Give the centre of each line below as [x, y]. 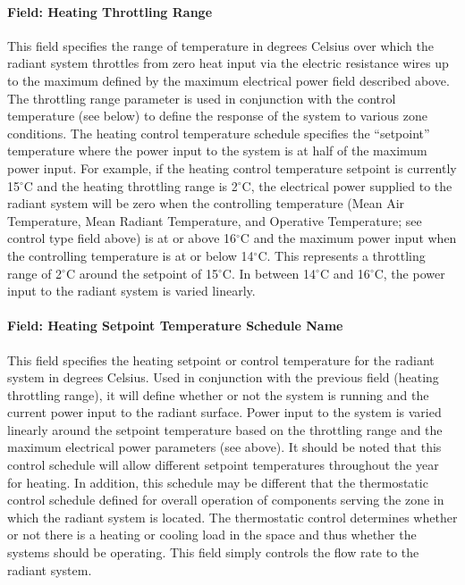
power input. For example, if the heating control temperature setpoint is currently [232, 167]
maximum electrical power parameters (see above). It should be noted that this [224, 447]
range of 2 [35, 273]
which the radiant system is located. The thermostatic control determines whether [232, 517]
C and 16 [345, 273]
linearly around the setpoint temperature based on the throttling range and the [225, 429]
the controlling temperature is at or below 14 [131, 255]
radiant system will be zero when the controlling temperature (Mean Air [206, 203]
